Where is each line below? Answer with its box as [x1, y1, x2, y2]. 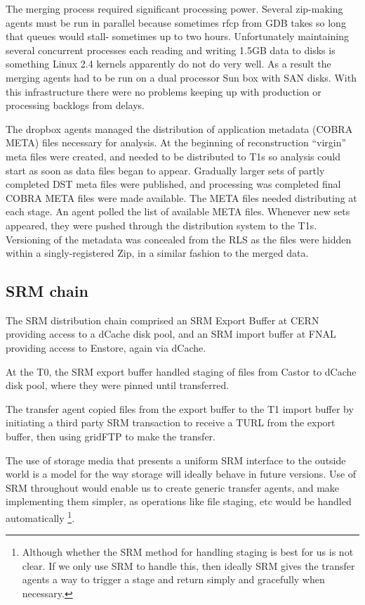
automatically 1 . [6, 509, 75, 525]
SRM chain [6, 280, 88, 302]
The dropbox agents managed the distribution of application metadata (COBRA [6, 121, 353, 136]
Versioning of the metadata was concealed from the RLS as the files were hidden [6, 231, 352, 246]
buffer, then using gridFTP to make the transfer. [6, 429, 215, 444]
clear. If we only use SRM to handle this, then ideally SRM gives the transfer [22, 558, 355, 573]
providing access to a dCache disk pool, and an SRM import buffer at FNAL [6, 326, 336, 341]
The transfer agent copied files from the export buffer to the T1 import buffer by [6, 401, 354, 416]
